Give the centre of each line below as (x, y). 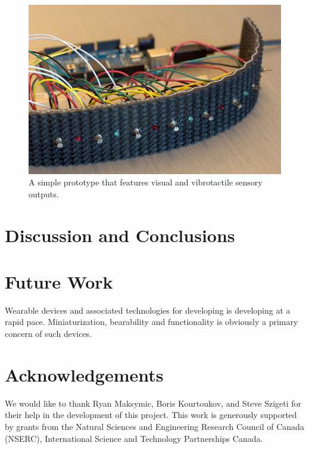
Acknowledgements (84, 374)
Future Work (59, 281)
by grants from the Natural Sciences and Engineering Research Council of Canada (154, 426)
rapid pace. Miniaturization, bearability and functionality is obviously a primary (152, 322)
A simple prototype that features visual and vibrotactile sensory (146, 182)
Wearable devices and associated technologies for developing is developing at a (148, 310)
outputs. (44, 193)
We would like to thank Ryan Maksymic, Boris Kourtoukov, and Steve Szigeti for (153, 403)
